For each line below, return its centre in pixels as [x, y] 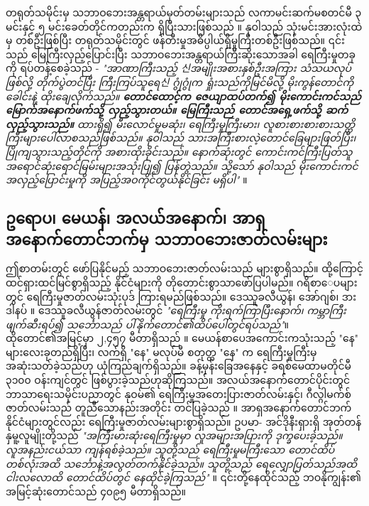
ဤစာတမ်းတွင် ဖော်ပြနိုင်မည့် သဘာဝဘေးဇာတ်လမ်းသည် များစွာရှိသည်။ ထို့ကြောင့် [184, 268]
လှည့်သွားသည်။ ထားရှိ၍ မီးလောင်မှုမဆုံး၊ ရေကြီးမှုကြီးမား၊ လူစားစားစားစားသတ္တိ [181, 123]
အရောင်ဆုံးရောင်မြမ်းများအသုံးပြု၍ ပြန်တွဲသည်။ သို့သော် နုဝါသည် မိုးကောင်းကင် [182, 165]
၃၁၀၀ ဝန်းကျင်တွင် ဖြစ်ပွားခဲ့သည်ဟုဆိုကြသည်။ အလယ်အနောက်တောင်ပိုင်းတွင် [178, 380]
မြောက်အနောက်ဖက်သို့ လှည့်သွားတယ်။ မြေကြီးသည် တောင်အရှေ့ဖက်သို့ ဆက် [177, 110]
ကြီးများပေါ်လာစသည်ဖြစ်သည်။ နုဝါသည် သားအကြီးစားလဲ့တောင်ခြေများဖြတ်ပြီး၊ [181, 138]
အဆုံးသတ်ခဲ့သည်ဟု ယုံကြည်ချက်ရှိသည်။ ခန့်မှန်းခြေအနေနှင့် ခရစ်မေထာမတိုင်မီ [178, 366]
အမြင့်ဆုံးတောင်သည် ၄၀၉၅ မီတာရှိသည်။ [96, 491]
